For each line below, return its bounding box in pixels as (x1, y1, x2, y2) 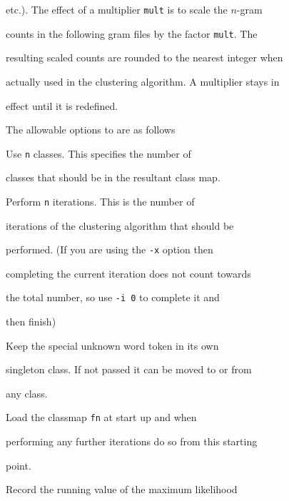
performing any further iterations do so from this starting (6, 434, 258, 449)
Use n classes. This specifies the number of (6, 146, 191, 161)
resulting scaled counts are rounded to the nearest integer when (6, 50, 283, 65)
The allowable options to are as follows (6, 122, 176, 137)
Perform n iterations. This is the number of (6, 193, 195, 208)
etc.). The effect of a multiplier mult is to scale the (6, 2, 228, 16)
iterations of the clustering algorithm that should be (6, 218, 234, 233)
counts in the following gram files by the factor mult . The (6, 26, 258, 41)
